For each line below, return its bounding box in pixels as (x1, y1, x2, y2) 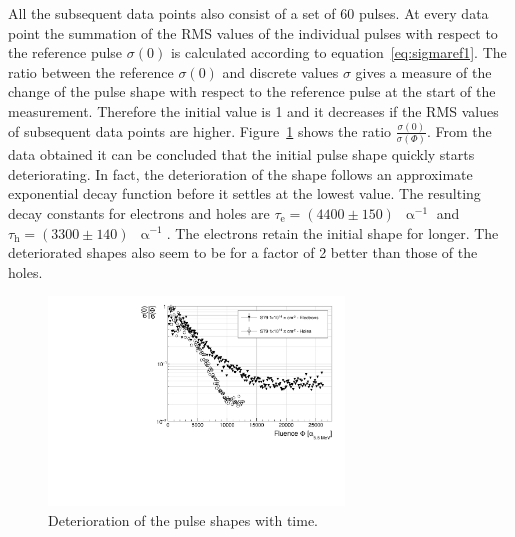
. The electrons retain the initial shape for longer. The (166, 222, 499, 243)
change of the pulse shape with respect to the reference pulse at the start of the (8, 81, 496, 102)
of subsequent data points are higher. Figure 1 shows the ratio (8, 120, 392, 141)
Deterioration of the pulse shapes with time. (48, 509, 319, 530)
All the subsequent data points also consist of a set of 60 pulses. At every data (8, 3, 489, 23)
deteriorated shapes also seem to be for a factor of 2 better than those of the (8, 242, 478, 263)
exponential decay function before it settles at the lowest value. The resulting (8, 183, 481, 204)
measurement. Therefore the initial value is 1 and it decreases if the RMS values (8, 100, 499, 121)
